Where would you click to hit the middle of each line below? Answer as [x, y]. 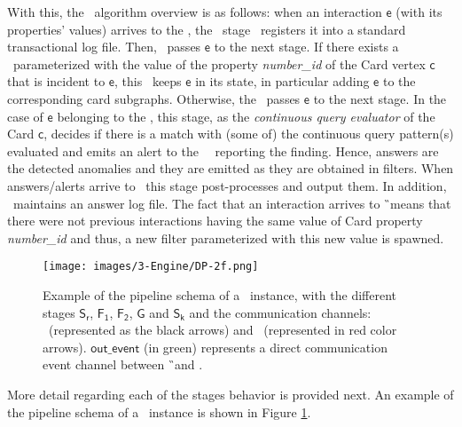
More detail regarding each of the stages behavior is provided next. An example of [231, 394]
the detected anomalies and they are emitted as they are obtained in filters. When [231, 168]
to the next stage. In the [380, 98]
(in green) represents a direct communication [266, 347]
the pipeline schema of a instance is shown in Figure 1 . [159, 411]
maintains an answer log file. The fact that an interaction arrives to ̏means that [232, 203]
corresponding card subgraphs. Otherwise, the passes [154, 98]
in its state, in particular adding [282, 81]
